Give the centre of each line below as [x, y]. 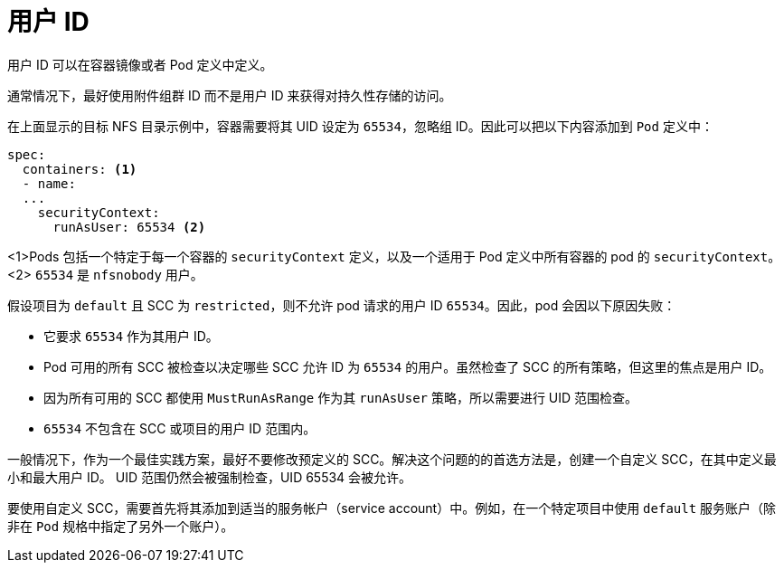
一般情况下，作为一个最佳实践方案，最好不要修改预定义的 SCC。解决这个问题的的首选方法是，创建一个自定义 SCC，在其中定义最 [392, 459]
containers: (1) [80, 169]
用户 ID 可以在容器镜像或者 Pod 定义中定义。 [140, 64]
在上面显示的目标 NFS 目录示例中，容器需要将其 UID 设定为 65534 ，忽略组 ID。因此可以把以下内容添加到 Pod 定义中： [360, 126]
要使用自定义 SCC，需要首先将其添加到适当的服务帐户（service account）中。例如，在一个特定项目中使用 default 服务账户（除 [392, 508]
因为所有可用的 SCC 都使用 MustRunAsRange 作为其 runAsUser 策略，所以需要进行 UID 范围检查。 [341, 397]
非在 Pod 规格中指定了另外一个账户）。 [121, 526]
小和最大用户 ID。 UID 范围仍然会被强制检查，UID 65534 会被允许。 [210, 477]
